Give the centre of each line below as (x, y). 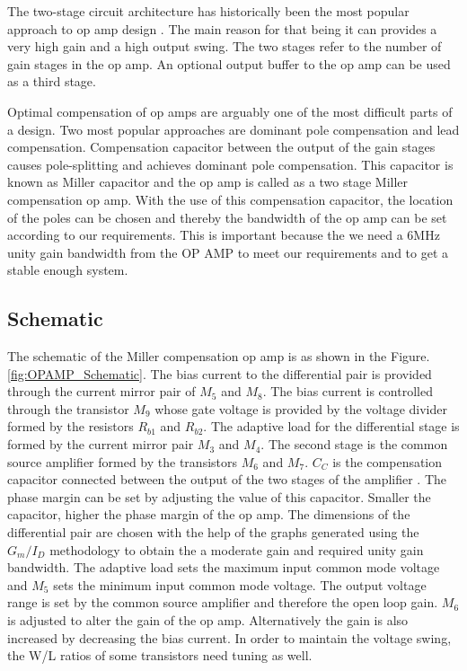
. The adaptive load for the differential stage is (331, 426)
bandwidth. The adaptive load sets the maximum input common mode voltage (224, 567)
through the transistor (68, 408)
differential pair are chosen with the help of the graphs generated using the (213, 532)
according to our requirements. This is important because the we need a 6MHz (224, 235)
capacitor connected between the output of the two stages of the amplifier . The (227, 479)
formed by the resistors (70, 426)
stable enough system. (68, 270)
